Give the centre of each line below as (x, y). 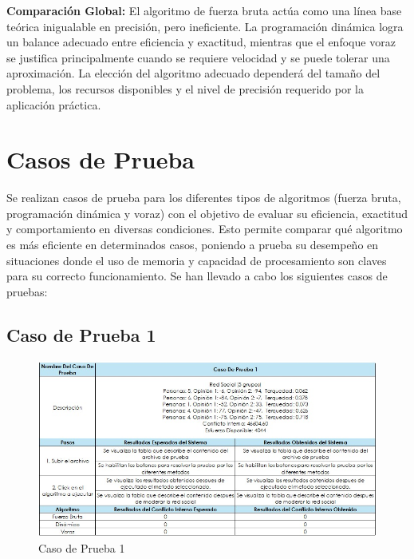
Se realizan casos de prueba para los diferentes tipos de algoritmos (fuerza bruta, (204, 198)
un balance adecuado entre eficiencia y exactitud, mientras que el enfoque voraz (201, 42)
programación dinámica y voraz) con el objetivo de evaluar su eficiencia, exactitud (207, 213)
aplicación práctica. (54, 104)
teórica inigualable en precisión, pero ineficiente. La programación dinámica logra (205, 26)
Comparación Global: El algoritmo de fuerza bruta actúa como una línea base (204, 10)
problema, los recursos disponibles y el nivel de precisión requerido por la (185, 88)
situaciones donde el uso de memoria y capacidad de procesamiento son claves (197, 260)
